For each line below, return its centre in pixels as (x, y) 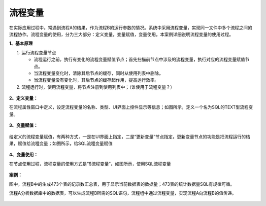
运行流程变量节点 (39, 52)
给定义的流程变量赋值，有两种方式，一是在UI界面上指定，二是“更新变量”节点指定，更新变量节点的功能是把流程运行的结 (130, 137)
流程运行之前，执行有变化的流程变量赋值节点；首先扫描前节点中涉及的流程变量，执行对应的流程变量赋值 (139, 60)
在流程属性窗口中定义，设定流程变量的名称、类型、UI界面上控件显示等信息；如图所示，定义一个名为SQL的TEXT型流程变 (131, 107)
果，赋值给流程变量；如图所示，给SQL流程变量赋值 (61, 143)
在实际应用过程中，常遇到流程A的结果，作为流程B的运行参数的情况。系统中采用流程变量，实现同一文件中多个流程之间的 (131, 28)
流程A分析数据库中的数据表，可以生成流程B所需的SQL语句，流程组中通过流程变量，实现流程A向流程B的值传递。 (123, 193)
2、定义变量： (23, 98)
